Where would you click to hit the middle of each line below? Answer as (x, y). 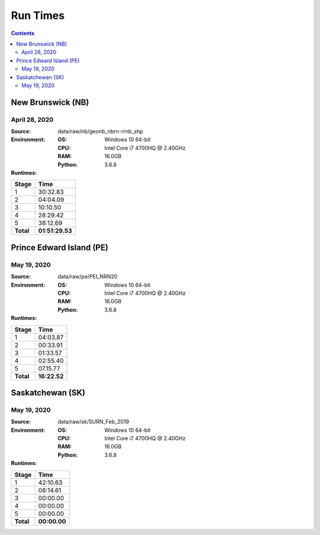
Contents (23, 33)
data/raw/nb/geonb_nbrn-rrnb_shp (100, 132)
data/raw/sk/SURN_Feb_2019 (94, 422)
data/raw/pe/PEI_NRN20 (88, 277)
